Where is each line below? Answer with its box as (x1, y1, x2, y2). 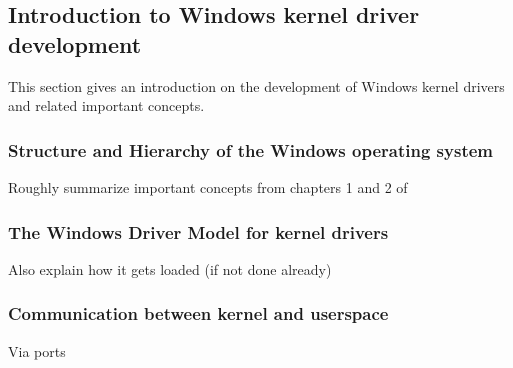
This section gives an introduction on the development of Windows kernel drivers (8, 75, 505, 96)
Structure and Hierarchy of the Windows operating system (8, 137, 494, 162)
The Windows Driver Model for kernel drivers (8, 219, 389, 244)
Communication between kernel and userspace (8, 301, 389, 326)
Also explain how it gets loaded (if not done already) (8, 258, 332, 279)
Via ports (8, 340, 66, 361)
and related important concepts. (8, 95, 205, 116)
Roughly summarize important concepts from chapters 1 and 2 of (8, 177, 408, 197)
